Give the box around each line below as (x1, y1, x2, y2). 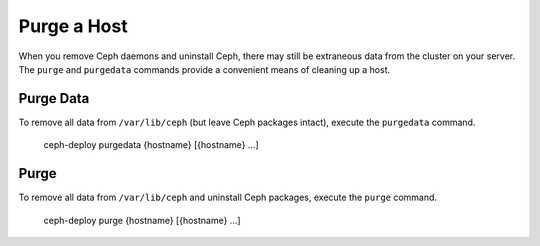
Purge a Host (18, 15, 129, 37)
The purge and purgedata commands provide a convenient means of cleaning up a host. (18, 63, 391, 75)
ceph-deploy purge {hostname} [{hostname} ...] (43, 214, 241, 226)
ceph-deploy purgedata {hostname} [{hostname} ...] (43, 139, 259, 151)
